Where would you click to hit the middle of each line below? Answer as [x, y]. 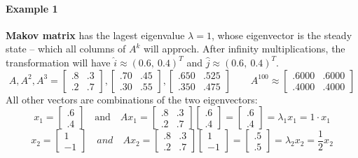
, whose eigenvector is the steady [282, 35]
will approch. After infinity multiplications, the [244, 49]
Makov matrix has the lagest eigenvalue [95, 35]
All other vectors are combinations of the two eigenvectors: [132, 99]
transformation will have [58, 62]
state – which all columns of [66, 49]
